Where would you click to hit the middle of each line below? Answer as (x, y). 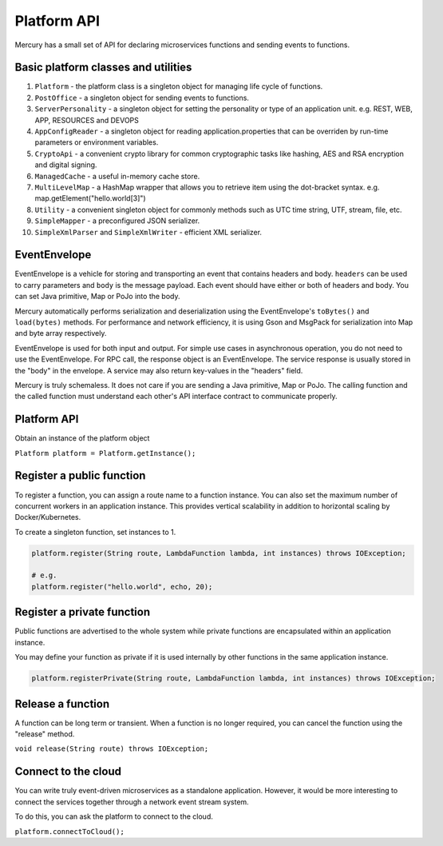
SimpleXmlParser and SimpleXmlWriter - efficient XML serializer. (148, 232)
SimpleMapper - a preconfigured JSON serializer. (117, 221)
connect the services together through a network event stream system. (132, 802)
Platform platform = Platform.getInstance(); (105, 453)
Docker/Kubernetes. (48, 517)
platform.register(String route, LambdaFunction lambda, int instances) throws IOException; (219, 553)
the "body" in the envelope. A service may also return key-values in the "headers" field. (159, 370)
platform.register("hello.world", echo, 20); (122, 587)
